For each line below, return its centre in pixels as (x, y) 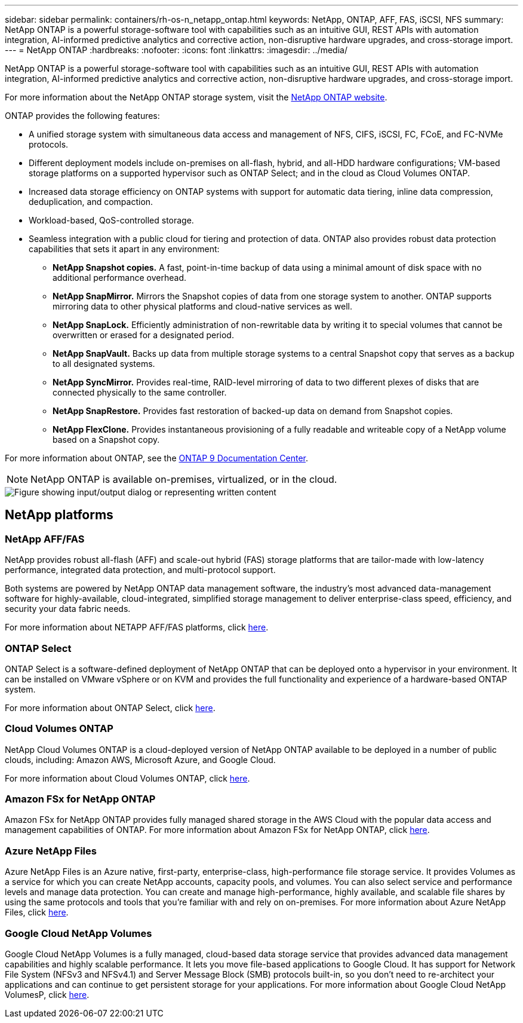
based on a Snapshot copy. (106, 439)
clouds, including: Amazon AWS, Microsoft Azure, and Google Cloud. (140, 759)
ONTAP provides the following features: (82, 116)
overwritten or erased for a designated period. (143, 335)
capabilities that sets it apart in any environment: (124, 249)
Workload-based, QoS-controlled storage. (111, 220)
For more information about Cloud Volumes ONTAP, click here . (127, 778)
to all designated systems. (104, 364)
